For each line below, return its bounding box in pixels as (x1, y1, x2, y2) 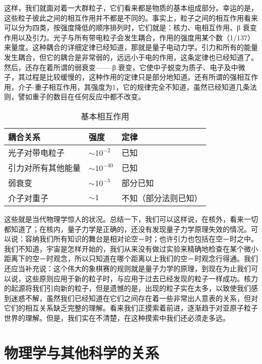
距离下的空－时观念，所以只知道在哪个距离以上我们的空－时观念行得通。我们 (4, 253, 258, 264)
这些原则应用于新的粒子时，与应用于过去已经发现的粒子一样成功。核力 (25, 273, 258, 283)
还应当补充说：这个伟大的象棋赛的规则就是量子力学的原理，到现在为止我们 (4, 263, 251, 273)
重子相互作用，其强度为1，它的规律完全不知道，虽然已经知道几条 (34, 81, 250, 92)
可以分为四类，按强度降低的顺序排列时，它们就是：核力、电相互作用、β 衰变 (4, 22, 257, 33)
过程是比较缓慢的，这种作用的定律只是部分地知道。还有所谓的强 (25, 72, 237, 82)
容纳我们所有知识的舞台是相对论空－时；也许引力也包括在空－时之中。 (25, 233, 258, 244)
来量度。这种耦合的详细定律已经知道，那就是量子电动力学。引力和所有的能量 (4, 42, 258, 52)
